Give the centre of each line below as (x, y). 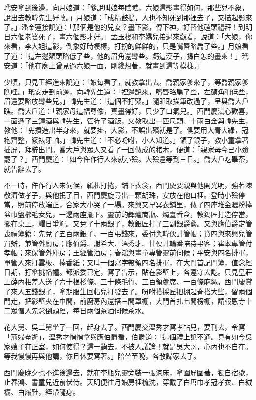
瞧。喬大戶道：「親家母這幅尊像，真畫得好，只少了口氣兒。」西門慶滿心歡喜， (128, 110)
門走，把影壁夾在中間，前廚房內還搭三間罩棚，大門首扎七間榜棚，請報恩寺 (125, 301)
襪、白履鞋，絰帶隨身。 (42, 391)
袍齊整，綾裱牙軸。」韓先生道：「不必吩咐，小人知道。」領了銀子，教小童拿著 (126, 139)
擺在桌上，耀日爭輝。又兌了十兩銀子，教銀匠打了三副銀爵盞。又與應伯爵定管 (128, 224)
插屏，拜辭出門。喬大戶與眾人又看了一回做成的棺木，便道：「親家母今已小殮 (126, 149)
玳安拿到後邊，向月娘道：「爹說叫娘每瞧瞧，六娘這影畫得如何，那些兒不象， (126, 7)
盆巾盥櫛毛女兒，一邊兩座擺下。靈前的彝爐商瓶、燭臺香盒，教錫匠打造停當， (128, 214)
